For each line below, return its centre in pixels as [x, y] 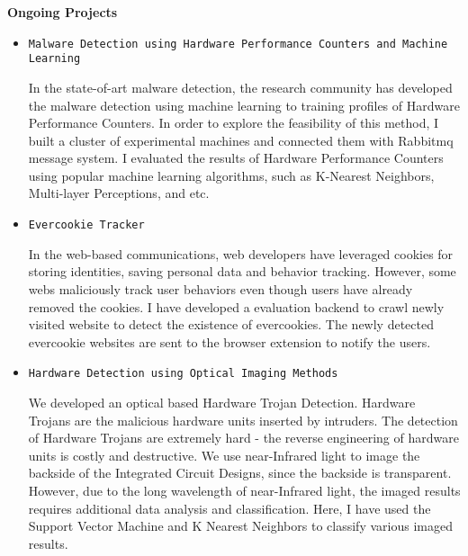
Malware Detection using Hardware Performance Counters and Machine [238, 44]
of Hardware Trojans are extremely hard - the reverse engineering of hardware [243, 438]
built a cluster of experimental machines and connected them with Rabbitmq [241, 140]
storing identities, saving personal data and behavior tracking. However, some [242, 271]
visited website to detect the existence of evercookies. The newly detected [231, 324]
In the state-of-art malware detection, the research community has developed [240, 87]
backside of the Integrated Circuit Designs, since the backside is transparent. [240, 473]
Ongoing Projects [63, 12]
